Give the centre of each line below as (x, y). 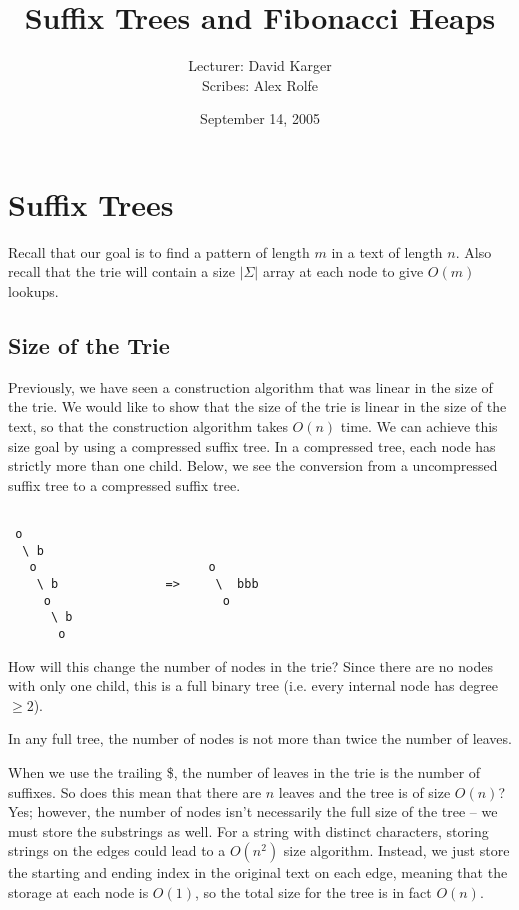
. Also (473, 251)
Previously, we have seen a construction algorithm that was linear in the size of (250, 386)
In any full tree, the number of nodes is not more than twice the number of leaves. (260, 738)
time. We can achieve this (419, 426)
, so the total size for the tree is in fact (313, 891)
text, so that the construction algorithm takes (148, 426)
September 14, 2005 (260, 118)
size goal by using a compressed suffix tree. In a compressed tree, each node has (252, 445)
